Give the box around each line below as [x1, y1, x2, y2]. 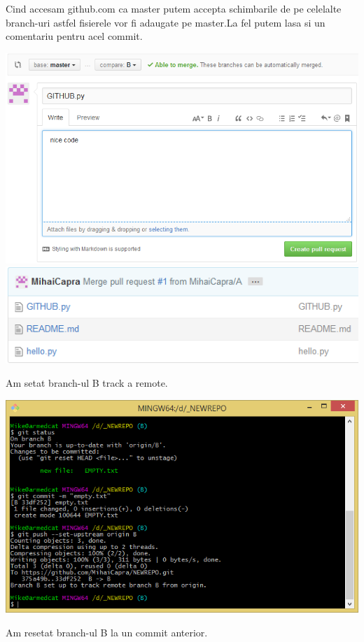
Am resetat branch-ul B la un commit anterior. [6, 625, 208, 639]
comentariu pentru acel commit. [6, 29, 143, 43]
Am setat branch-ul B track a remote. [6, 376, 168, 390]
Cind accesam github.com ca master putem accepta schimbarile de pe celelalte [6, 1, 342, 15]
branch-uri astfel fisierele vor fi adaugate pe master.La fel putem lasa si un [6, 15, 325, 29]
